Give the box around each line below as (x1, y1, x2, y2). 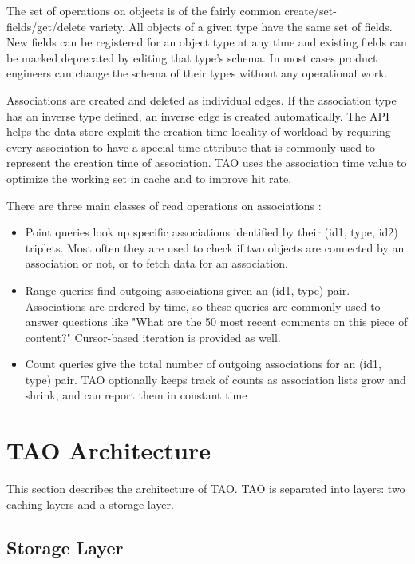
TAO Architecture (6, 434, 211, 467)
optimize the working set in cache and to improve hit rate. (6, 169, 292, 186)
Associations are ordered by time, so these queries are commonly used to (25, 297, 381, 314)
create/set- (284, 2, 337, 18)
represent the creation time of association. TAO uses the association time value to (6, 154, 407, 171)
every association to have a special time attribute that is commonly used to (6, 138, 376, 155)
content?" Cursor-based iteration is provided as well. (25, 328, 281, 345)
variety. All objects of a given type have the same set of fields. (89, 18, 393, 34)
